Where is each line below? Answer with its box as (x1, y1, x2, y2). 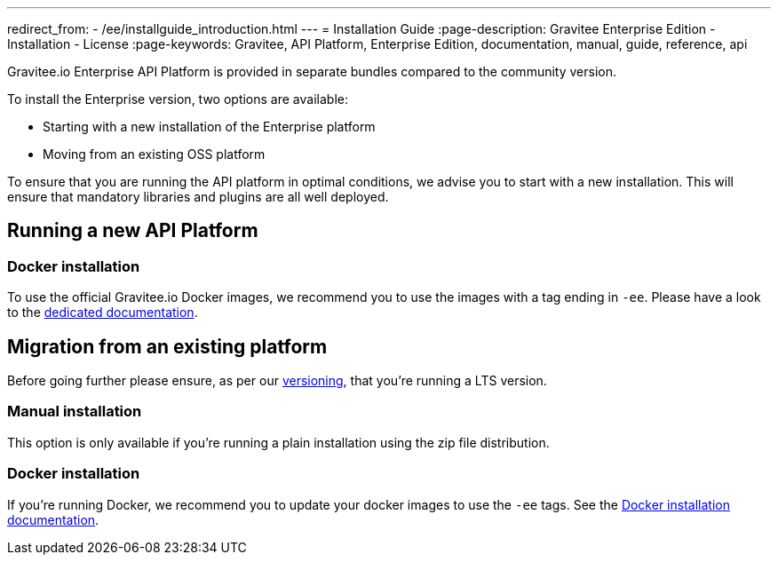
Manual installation (7, 402, 142, 421)
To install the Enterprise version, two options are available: (7, 91, 348, 107)
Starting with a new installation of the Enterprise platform (43, 119, 376, 134)
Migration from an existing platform (7, 335, 328, 358)
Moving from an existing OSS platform (43, 146, 266, 162)
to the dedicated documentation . (7, 305, 198, 321)
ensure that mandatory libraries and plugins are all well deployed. (7, 189, 389, 204)
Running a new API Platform (7, 219, 258, 242)
